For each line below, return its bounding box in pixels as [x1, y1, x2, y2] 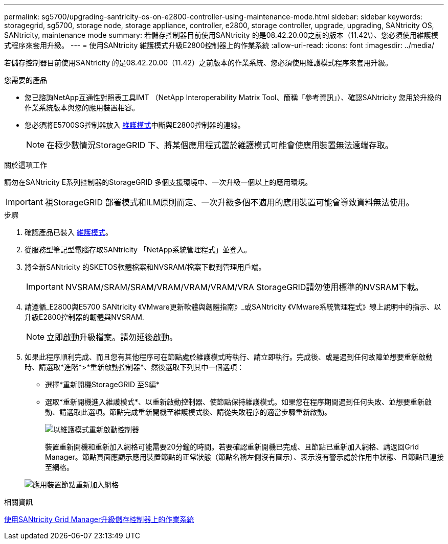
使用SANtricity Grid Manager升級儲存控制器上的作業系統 [4, 515, 194, 524]
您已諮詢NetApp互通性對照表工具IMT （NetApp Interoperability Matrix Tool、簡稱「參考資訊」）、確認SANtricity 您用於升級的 [25, 93, 442, 102]
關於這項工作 [4, 160, 47, 169]
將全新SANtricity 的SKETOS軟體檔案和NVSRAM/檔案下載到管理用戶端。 [25, 263, 266, 271]
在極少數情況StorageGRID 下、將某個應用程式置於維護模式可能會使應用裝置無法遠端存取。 [47, 140, 393, 150]
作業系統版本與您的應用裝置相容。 [25, 103, 139, 112]
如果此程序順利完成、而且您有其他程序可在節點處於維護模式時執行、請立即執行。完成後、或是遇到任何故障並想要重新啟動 [25, 352, 433, 361]
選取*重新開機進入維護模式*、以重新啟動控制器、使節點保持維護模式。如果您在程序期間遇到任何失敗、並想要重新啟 [45, 397, 432, 406]
